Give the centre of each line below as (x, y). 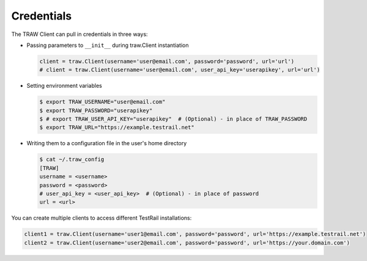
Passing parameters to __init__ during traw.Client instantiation (108, 45)
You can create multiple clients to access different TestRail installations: (102, 218)
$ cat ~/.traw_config (72, 159)
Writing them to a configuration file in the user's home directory (107, 143)
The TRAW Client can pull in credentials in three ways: (80, 34)
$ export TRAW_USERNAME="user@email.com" (102, 102)
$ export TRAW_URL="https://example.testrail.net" (117, 127)
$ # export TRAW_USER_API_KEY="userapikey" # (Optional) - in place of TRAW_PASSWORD (173, 119)
